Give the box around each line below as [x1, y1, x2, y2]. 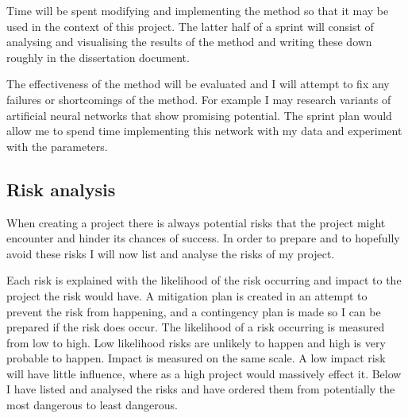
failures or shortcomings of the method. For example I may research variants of [6, 91, 391, 107]
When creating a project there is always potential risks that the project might [6, 214, 386, 230]
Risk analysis [6, 176, 116, 201]
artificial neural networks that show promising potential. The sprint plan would [6, 106, 392, 123]
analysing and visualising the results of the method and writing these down [6, 33, 372, 50]
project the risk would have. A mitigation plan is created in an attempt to [6, 287, 368, 304]
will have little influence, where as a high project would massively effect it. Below [6, 365, 402, 381]
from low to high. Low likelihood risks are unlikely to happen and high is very [6, 334, 386, 350]
